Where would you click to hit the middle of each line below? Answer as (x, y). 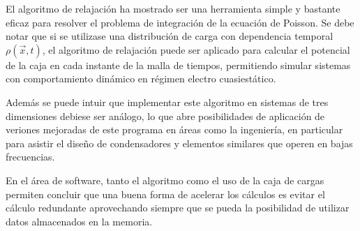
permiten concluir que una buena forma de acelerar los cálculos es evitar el (165, 194)
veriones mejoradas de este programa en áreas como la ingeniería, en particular (174, 129)
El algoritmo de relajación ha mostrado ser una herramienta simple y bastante (173, 8)
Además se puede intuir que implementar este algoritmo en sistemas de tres (167, 102)
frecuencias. (30, 157)
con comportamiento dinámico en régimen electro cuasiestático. (141, 79)
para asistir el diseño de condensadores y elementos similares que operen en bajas (179, 143)
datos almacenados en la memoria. (79, 221)
